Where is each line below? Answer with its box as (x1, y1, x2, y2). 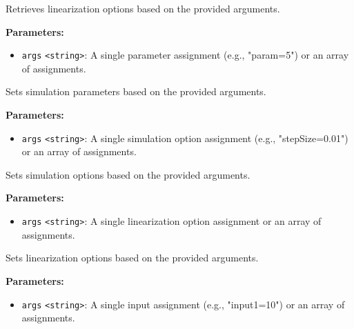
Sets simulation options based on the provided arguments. (6, 167, 250, 181)
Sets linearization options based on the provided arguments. (6, 250, 259, 265)
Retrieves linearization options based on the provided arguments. (6, 1, 280, 15)
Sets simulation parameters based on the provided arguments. (6, 84, 266, 99)
